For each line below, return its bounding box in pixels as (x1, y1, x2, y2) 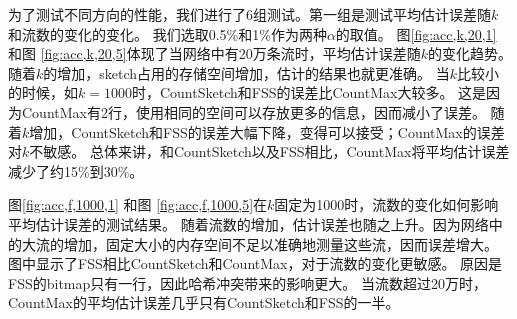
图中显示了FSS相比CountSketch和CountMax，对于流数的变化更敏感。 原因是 (8, 253, 503, 274)
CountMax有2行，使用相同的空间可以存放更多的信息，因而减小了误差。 (21, 101, 486, 122)
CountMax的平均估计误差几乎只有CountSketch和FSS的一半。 (8, 292, 400, 313)
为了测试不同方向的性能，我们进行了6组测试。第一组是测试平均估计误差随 (8, 4, 491, 24)
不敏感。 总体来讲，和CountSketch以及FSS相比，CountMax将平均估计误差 (29, 141, 510, 162)
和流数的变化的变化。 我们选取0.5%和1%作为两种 (8, 23, 327, 44)
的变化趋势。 (427, 43, 512, 64)
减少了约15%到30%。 (8, 160, 144, 181)
